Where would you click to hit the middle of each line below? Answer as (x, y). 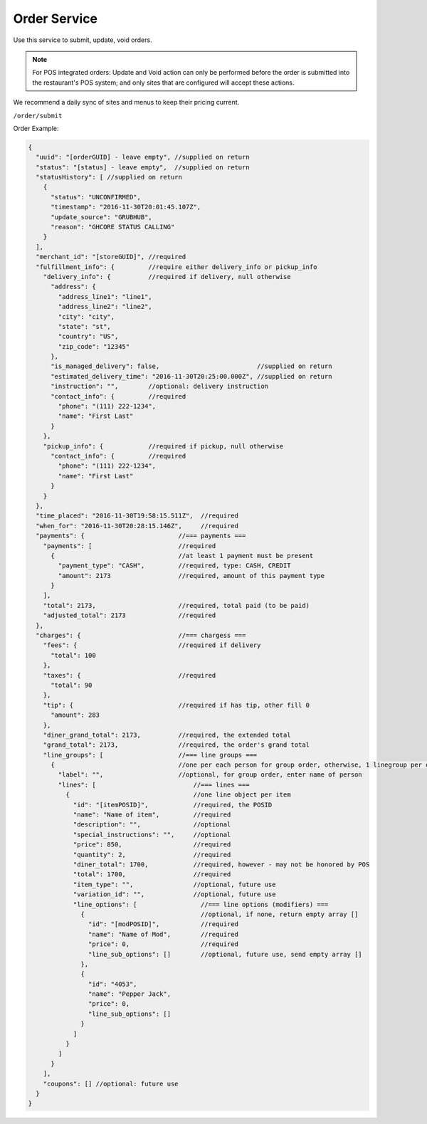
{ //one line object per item (178, 795)
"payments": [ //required (130, 546)
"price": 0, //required (163, 944)
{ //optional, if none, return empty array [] (220, 914)
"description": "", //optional (152, 825)
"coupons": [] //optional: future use (111, 1083)
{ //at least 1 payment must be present (182, 556)
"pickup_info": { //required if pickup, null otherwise (163, 446)
